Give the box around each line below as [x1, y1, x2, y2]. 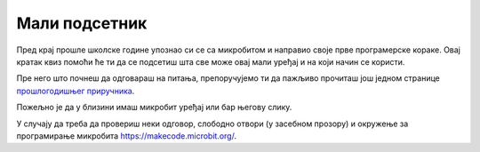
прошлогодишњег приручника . [16, 85, 135, 96]
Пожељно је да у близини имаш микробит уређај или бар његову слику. [16, 102, 292, 113]
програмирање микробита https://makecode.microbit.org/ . [16, 130, 237, 141]
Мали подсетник [16, 13, 148, 33]
